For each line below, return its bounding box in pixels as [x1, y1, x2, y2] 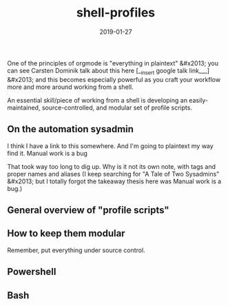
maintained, [7, 103, 41, 112]
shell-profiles [76, 5, 156, 21]
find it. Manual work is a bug [7, 149, 88, 157]
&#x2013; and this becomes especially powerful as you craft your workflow [7, 75, 221, 83]
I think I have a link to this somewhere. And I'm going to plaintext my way [7, 141, 214, 150]
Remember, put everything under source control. [7, 246, 146, 254]
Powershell [7, 266, 56, 278]
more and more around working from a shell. [7, 83, 134, 91]
